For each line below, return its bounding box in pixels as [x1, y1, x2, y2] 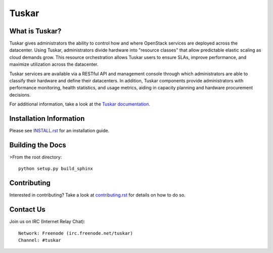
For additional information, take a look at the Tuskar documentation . [9, 101, 151, 107]
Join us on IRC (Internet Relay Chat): [9, 219, 85, 225]
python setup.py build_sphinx [18, 166, 94, 172]
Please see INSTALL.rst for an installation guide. [9, 128, 110, 134]
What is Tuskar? [9, 27, 62, 35]
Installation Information [9, 114, 85, 123]
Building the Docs [9, 140, 67, 149]
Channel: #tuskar [18, 237, 61, 243]
